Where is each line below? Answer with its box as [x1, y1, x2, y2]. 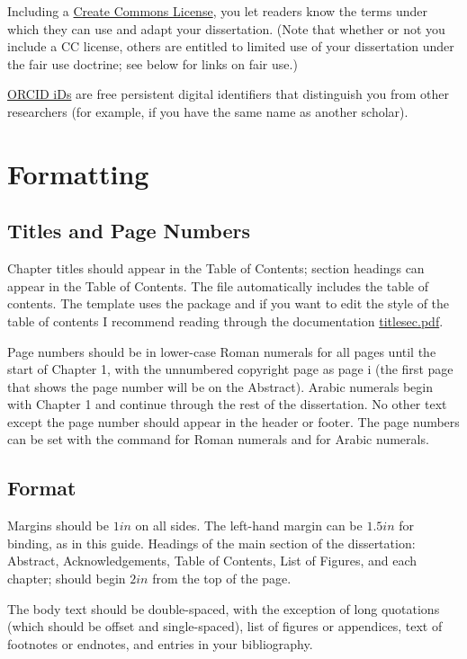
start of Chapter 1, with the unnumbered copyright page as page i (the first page [7, 360, 454, 378]
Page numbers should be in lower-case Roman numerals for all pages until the [7, 342, 436, 361]
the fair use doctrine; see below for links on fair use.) [7, 54, 298, 73]
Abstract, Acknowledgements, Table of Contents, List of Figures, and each [7, 551, 418, 570]
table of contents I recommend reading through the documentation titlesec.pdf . [7, 311, 444, 330]
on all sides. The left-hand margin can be [135, 516, 363, 535]
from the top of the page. [152, 569, 292, 588]
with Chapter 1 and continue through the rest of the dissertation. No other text [7, 395, 447, 414]
